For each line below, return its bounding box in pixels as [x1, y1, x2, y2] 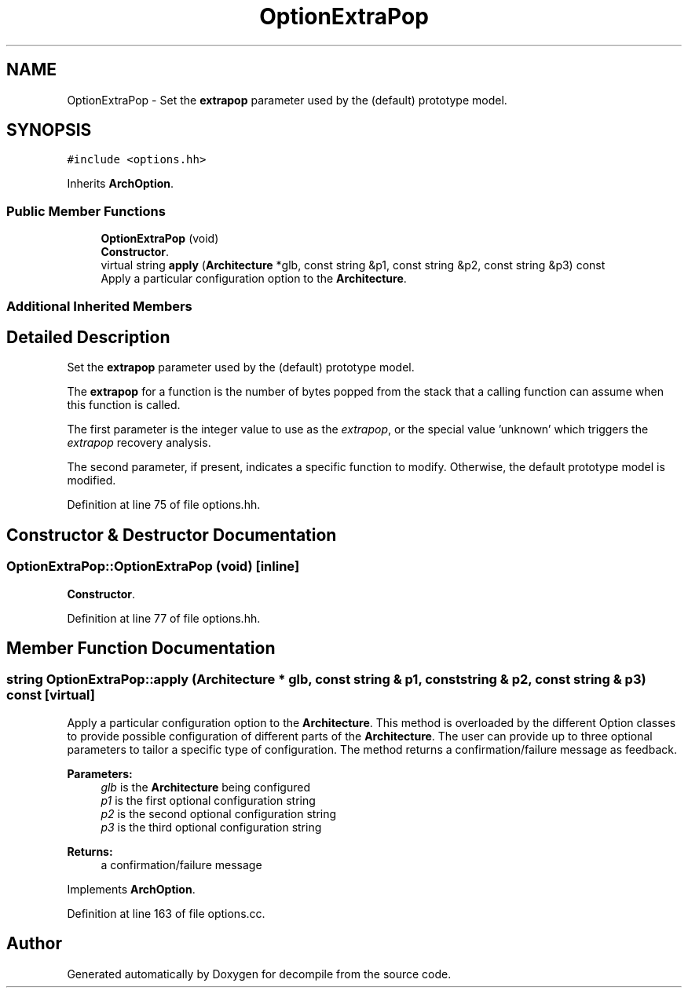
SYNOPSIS [6, 120, 92, 141]
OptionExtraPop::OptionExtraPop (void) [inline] [6, 558, 300, 575]
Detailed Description [6, 327, 170, 347]
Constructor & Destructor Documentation [6, 524, 337, 545]
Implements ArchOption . [67, 882, 196, 896]
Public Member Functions [6, 203, 166, 219]
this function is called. [67, 398, 181, 412]
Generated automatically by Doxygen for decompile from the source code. [67, 967, 452, 981]
